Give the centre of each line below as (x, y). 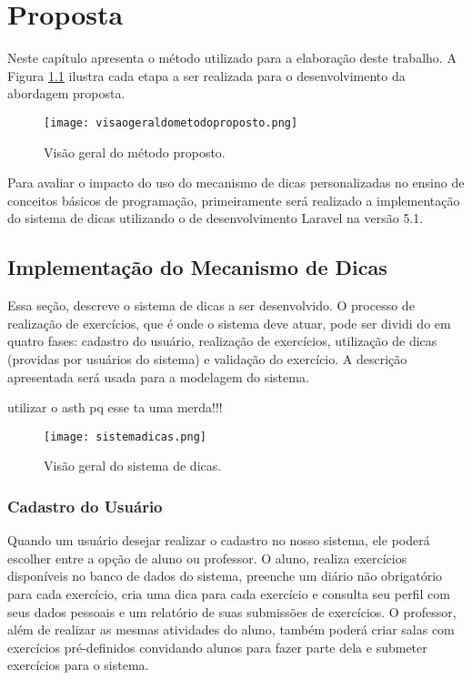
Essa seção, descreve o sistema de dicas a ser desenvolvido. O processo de (211, 305)
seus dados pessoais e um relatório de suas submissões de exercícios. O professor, (232, 611)
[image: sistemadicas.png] (125, 436)
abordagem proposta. (66, 93)
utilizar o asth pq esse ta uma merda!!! (115, 407)
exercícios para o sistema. (78, 665)
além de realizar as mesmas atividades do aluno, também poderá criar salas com (231, 629)
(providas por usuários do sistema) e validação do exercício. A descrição (207, 358)
